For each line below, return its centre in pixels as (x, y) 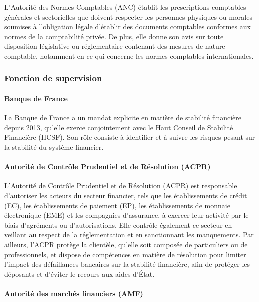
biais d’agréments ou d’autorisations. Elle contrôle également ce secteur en (118, 225)
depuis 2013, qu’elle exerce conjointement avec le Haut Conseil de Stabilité (119, 127)
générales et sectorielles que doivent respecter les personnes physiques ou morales (128, 16)
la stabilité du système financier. (54, 146)
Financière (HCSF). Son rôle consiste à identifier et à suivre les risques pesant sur (130, 137)
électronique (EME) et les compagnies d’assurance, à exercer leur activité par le (126, 215)
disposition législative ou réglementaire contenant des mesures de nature (115, 46)
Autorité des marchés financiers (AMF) (74, 293)
